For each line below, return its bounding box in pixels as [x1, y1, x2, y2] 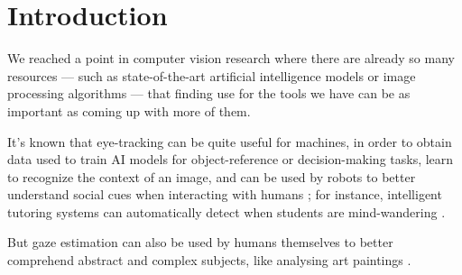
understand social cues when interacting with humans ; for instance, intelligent [7, 185, 442, 204]
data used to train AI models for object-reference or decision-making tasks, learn [7, 150, 454, 169]
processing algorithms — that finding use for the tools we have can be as [7, 84, 411, 103]
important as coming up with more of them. [7, 101, 251, 120]
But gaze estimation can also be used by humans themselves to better [7, 233, 393, 252]
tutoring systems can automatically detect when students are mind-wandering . [7, 202, 446, 221]
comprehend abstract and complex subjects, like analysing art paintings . [7, 251, 411, 270]
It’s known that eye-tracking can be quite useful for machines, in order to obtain [7, 132, 452, 151]
